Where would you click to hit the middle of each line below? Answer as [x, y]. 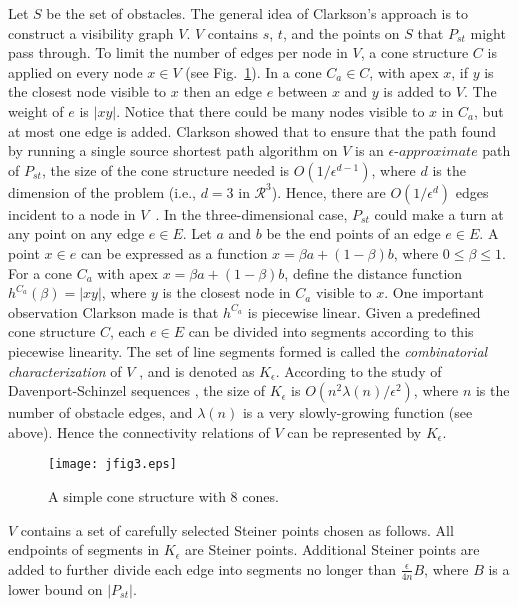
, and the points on [341, 32]
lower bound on [55, 588]
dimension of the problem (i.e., [102, 191]
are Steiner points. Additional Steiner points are [332, 549]
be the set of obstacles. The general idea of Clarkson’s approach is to [257, 13]
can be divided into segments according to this [331, 331]
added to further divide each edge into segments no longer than [202, 568]
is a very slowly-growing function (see [357, 412]
